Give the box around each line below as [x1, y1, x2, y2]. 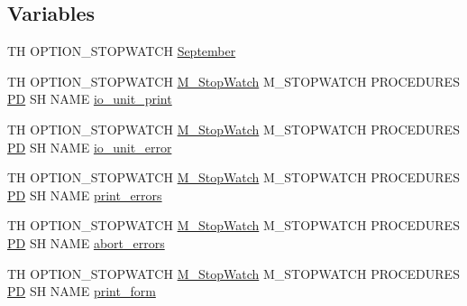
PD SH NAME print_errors [7, 185, 162, 204]
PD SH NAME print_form [7, 282, 156, 301]
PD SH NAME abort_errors [7, 233, 165, 252]
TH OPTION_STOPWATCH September [7, 42, 236, 60]
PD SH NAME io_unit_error [7, 137, 172, 156]
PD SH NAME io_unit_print [7, 89, 172, 108]
